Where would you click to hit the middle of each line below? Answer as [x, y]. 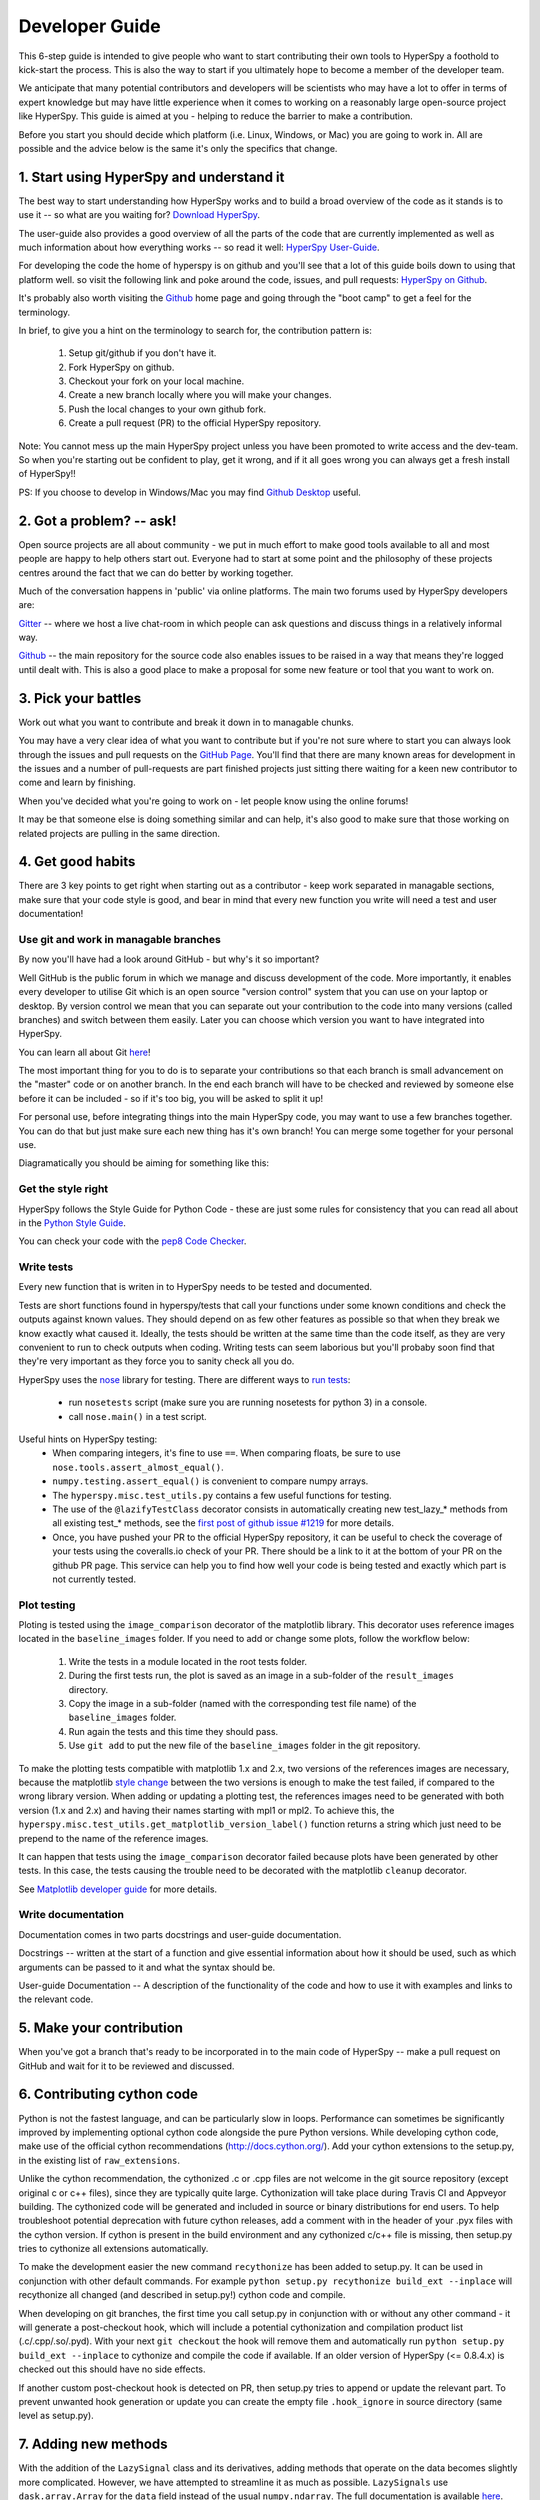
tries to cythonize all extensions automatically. [113, 2249]
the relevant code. [56, 1999]
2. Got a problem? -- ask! [97, 520]
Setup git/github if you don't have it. [142, 353]
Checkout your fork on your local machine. [156, 381]
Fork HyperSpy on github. [121, 367]
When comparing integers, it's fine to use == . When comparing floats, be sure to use [226, 1453]
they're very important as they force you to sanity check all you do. [156, 1361]
